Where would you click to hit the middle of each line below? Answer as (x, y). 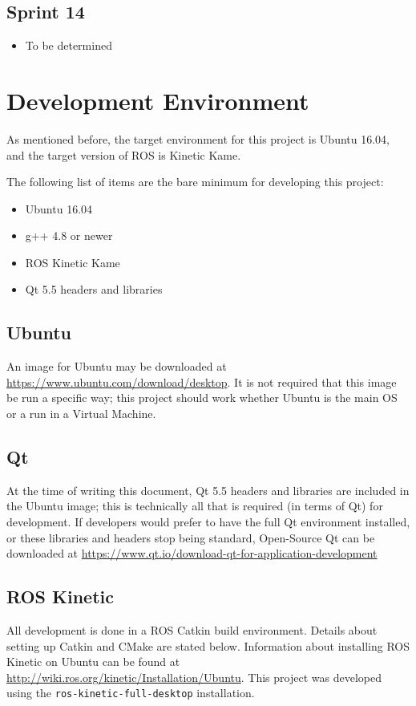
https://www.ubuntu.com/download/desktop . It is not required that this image (202, 381)
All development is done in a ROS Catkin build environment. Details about (192, 630)
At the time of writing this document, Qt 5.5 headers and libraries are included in (208, 490)
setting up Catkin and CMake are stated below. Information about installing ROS (208, 645)
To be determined (69, 45)
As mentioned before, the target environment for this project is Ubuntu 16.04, (198, 138)
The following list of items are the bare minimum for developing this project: (195, 182)
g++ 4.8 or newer (69, 235)
